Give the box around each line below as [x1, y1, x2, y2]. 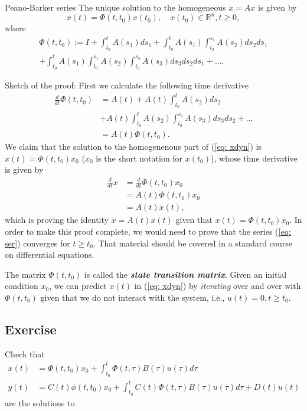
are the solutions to [5, 396, 75, 409]
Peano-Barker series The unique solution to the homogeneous [5, 1, 226, 13]
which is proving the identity [5, 213, 109, 226]
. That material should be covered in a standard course [93, 236, 293, 249]
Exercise [5, 320, 57, 338]
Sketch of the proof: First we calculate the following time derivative [5, 79, 249, 91]
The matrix [5, 268, 46, 280]
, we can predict [49, 280, 107, 292]
